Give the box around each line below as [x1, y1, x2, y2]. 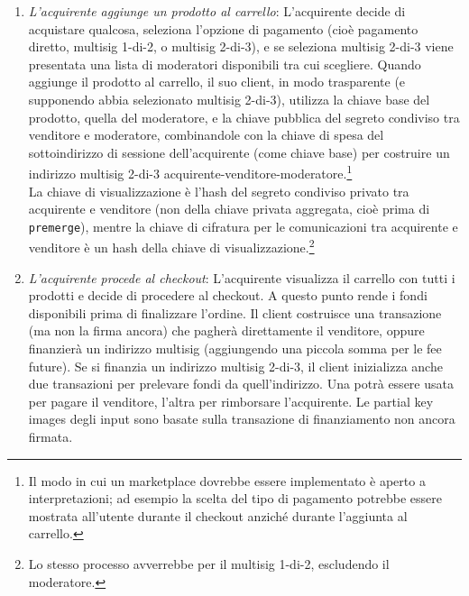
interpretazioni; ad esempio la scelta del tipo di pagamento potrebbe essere [28, 489, 442, 508]
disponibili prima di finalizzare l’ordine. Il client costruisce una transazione [28, 303, 442, 322]
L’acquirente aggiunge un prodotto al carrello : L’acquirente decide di [28, 2, 406, 20]
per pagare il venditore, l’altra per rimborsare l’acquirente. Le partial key [28, 391, 434, 410]
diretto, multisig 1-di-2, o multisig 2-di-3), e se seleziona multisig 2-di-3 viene [28, 37, 454, 56]
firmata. [28, 427, 73, 446]
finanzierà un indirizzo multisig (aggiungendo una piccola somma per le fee [28, 339, 442, 358]
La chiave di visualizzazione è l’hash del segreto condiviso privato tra [28, 181, 409, 200]
